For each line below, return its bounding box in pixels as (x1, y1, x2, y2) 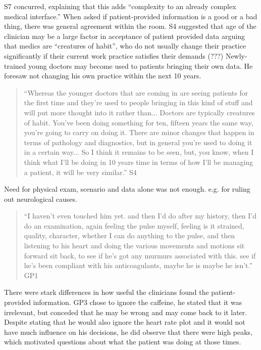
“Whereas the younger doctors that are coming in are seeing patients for (24, 87, 248, 98)
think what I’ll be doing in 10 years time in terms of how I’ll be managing (24, 156, 253, 167)
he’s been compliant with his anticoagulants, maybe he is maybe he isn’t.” (24, 260, 253, 271)
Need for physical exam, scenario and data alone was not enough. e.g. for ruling (4, 184, 250, 194)
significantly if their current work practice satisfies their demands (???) (4, 50, 224, 61)
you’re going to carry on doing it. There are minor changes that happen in (24, 127, 254, 138)
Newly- (225, 50, 247, 61)
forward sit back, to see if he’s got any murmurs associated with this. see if (24, 250, 256, 260)
